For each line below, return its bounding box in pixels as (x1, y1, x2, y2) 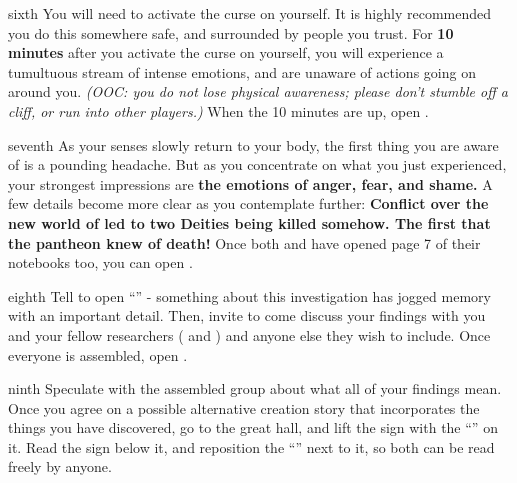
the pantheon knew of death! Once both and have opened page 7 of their (8, 232, 481, 253)
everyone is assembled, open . (8, 344, 188, 365)
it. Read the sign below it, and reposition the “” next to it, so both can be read (8, 436, 495, 457)
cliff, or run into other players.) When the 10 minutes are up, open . (8, 100, 429, 121)
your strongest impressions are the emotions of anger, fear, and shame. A (8, 173, 493, 194)
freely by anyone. (8, 456, 112, 477)
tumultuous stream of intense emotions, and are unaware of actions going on (8, 61, 476, 82)
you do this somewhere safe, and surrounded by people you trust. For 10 (8, 22, 454, 43)
